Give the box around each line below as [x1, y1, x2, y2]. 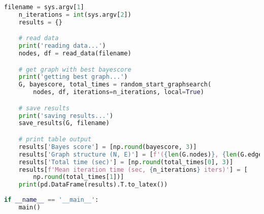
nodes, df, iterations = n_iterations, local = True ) [33, 88, 204, 96]
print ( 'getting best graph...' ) [18, 73, 128, 81]
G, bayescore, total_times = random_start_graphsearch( [18, 81, 212, 88]
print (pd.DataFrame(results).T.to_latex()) [18, 181, 168, 189]
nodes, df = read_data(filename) [18, 50, 131, 57]
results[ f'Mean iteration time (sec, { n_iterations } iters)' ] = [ [18, 166, 248, 173]
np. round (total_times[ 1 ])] [33, 173, 124, 181]
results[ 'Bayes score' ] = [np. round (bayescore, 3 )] [18, 143, 197, 150]
